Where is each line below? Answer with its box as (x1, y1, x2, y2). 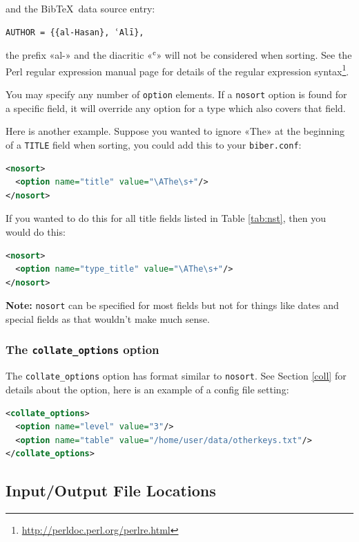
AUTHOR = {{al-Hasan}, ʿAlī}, (6, 27, 144, 37)
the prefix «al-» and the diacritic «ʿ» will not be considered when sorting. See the (6, 48, 352, 62)
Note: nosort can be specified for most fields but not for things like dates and (6, 298, 339, 312)
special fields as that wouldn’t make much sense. (6, 311, 210, 326)
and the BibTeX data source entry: (6, 1, 155, 15)
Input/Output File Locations (6, 480, 216, 501)
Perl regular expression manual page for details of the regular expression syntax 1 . (6, 62, 349, 78)
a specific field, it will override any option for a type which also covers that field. (6, 100, 346, 115)
